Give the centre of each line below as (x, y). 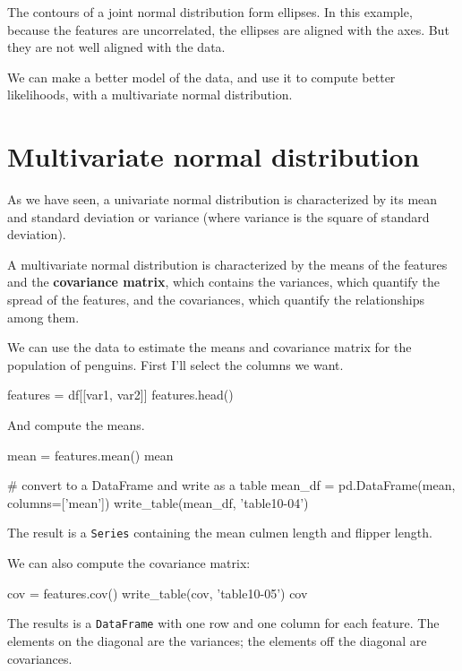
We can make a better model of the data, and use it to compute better (201, 77)
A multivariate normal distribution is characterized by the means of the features (227, 264)
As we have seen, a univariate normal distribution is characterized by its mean (222, 199)
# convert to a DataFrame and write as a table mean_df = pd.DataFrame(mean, (231, 485)
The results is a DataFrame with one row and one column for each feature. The (223, 623)
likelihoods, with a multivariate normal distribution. (150, 95)
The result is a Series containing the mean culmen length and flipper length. (220, 533)
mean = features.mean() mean (90, 455)
